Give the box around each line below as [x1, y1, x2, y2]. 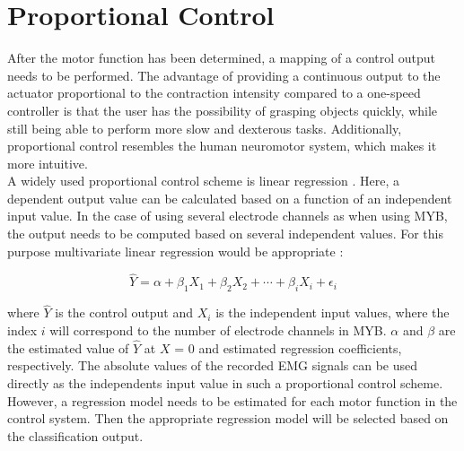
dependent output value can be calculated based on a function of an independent [7, 188, 452, 207]
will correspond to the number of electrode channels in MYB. [49, 321, 387, 340]
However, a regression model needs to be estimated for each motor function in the [7, 391, 458, 410]
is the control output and [55, 303, 194, 322]
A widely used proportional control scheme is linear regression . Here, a [7, 171, 399, 190]
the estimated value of [7, 338, 129, 357]
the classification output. [7, 426, 144, 445]
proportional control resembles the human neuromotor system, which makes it [7, 136, 437, 155]
